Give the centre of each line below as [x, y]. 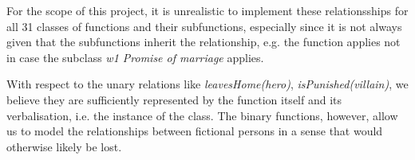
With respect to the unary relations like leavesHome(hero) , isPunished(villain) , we [207, 84]
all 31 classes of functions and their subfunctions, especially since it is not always [204, 26]
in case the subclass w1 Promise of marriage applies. [135, 57]
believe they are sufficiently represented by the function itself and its [174, 99]
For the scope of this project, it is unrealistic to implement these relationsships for [207, 10]
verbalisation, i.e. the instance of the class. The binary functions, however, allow [202, 115]
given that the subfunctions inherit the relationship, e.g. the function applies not [204, 42]
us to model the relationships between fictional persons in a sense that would [195, 131]
